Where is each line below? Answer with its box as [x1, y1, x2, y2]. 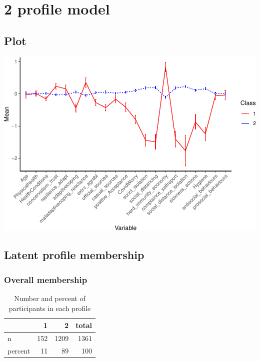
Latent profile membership [4, 247, 144, 262]
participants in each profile [8, 302, 91, 313]
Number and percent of [14, 292, 85, 303]
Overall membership [4, 273, 87, 285]
